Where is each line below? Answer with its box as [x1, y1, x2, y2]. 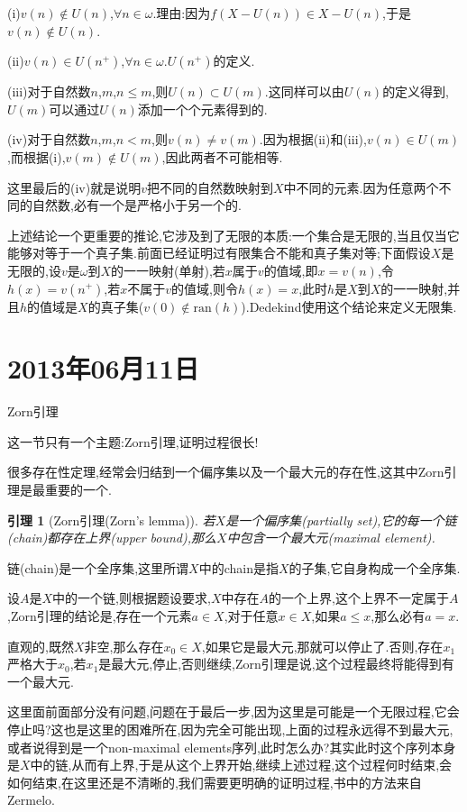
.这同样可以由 [264, 82, 344, 101]
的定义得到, [382, 82, 450, 101]
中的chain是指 [198, 558, 279, 577]
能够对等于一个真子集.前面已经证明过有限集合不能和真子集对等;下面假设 [7, 243, 431, 262]
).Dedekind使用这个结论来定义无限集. [241, 297, 457, 315]
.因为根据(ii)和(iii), [259, 130, 367, 149]
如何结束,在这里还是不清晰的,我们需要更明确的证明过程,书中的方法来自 [7, 772, 422, 791]
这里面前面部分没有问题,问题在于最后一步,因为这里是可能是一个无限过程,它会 [7, 702, 460, 721]
